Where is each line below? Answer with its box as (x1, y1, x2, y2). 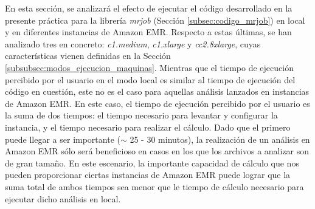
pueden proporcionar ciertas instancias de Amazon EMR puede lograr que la (5, 168, 291, 181)
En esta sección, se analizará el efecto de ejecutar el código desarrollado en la (5, 2, 292, 14)
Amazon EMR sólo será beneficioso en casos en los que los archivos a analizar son (5, 145, 310, 157)
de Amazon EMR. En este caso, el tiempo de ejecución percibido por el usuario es (5, 97, 310, 109)
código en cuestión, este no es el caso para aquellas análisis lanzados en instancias (5, 85, 310, 98)
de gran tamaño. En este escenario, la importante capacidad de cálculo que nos (5, 156, 299, 169)
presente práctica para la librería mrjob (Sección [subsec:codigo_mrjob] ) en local (5, 13, 305, 26)
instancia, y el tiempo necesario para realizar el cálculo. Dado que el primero (5, 120, 291, 133)
